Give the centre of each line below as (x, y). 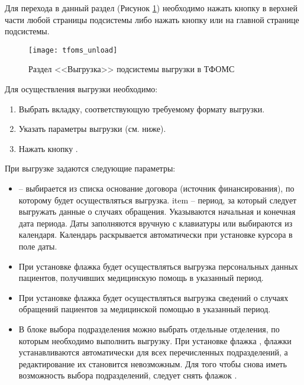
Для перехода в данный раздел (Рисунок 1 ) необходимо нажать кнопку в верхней (151, 8)
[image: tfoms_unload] (73, 50)
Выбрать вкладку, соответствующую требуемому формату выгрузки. (142, 109)
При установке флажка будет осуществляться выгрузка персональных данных (158, 266)
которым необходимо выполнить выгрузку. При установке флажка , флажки (155, 340)
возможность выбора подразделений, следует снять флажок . (128, 375)
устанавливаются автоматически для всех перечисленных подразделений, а (153, 352)
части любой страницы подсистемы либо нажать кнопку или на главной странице (152, 19)
